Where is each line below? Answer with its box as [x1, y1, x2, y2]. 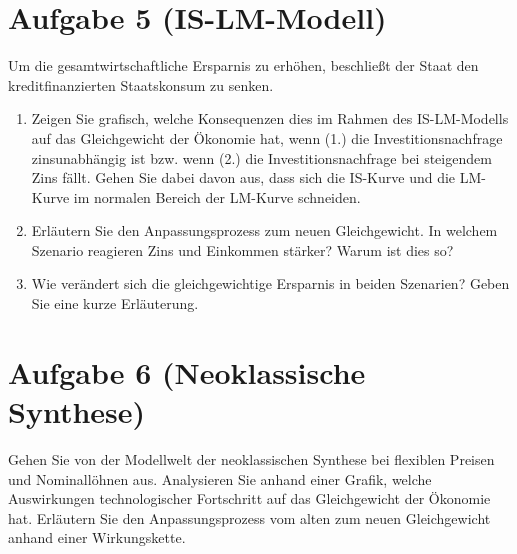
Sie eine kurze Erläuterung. [31, 293, 199, 314]
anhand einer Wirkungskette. [8, 527, 186, 548]
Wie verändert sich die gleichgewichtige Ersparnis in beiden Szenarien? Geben [31, 273, 510, 294]
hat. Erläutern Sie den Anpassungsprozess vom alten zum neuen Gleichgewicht [8, 507, 491, 528]
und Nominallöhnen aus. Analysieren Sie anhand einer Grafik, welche [8, 468, 432, 489]
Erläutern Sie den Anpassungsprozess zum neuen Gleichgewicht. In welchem [31, 220, 498, 241]
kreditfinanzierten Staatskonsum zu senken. [8, 74, 274, 95]
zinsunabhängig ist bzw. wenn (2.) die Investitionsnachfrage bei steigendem [31, 147, 492, 168]
